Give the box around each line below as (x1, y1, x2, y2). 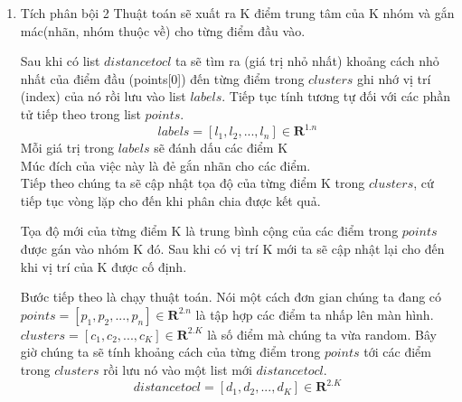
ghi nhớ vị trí (357, 69, 431, 88)
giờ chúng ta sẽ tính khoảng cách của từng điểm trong (20, 342, 321, 361)
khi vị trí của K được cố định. (20, 257, 187, 276)
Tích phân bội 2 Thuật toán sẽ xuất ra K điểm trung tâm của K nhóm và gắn (20, 4, 455, 22)
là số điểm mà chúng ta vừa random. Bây (207, 324, 437, 343)
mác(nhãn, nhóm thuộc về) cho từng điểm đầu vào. (20, 21, 306, 40)
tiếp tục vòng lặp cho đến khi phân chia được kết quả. (20, 191, 321, 210)
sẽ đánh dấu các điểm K (154, 138, 288, 157)
